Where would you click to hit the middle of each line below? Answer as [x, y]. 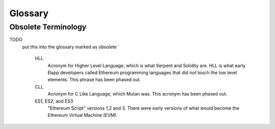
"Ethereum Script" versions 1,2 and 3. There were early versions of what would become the [143, 108]
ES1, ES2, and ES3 [54, 101]
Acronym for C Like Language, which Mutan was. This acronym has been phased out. [137, 94]
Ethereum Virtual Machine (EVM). [83, 115]
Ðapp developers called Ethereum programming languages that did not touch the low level [142, 72]
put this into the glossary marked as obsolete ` [71, 47]
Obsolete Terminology [48, 27]
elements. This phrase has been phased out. [94, 80]
